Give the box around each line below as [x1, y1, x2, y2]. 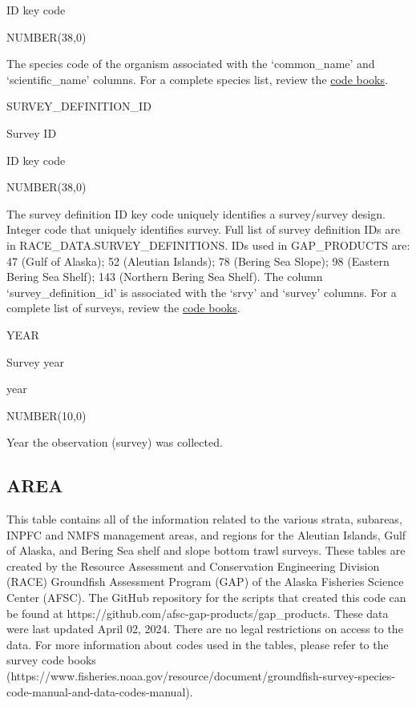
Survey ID [6, 124, 57, 141]
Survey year [6, 353, 65, 370]
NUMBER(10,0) [6, 407, 87, 423]
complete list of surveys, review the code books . [6, 299, 240, 316]
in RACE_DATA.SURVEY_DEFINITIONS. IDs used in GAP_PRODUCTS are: [6, 236, 410, 253]
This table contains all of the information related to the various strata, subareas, [6, 511, 402, 527]
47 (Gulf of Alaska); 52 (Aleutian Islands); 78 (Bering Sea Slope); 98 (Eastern [6, 252, 390, 269]
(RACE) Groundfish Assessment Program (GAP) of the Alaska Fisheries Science [6, 573, 404, 590]
